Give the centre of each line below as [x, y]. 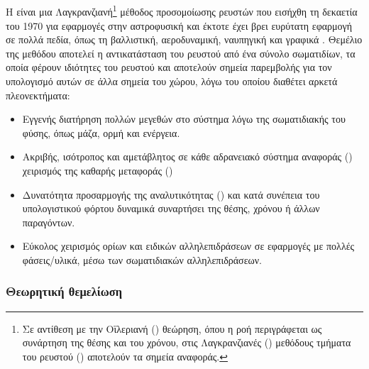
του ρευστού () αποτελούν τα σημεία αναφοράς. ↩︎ [125, 356]
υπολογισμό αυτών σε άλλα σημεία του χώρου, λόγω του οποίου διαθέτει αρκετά [172, 81]
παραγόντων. [49, 222]
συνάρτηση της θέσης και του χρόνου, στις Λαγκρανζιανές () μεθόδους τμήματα [187, 342]
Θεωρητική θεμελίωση [64, 291]
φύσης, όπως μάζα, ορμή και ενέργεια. [101, 132]
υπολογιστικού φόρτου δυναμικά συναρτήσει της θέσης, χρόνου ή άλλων [171, 208]
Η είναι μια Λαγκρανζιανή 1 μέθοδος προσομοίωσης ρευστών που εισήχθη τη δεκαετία [182, 11]
